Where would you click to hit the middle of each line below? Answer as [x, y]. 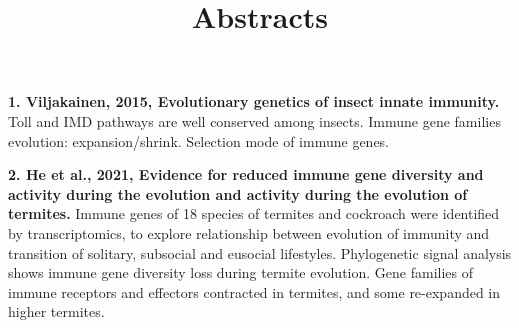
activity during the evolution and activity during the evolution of [238, 193]
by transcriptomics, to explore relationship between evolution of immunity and [249, 232]
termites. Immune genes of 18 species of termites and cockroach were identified [254, 213]
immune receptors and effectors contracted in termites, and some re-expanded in [254, 291]
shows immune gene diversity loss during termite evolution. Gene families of [240, 272]
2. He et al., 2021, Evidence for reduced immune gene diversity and [246, 174]
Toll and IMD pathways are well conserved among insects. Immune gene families [254, 120]
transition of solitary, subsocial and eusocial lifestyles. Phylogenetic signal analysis [260, 252]
